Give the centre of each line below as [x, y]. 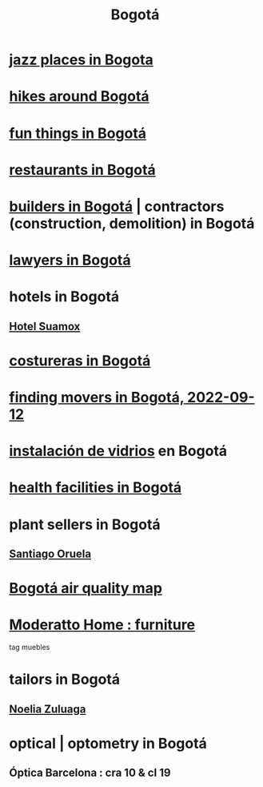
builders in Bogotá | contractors [117, 206]
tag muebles [30, 648]
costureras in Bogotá [80, 360]
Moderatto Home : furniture [102, 625]
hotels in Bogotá [64, 297]
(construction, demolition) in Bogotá [132, 223]
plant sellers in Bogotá [85, 525]
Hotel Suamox [45, 326]
